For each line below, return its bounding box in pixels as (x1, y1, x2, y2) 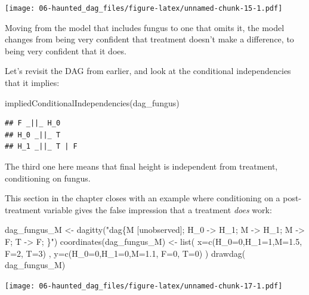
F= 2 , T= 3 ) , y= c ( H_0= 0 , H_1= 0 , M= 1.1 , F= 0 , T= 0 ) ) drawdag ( (5, 247, 246, 259)
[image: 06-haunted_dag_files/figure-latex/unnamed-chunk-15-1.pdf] (5, 4, 283, 13)
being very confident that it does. (5, 44, 126, 57)
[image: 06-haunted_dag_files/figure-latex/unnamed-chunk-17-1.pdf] (5, 281, 283, 290)
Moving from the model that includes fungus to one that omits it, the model (5, 21, 285, 33)
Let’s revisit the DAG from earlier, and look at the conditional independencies (5, 64, 291, 77)
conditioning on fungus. (5, 171, 91, 184)
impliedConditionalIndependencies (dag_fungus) (5, 96, 180, 109)
